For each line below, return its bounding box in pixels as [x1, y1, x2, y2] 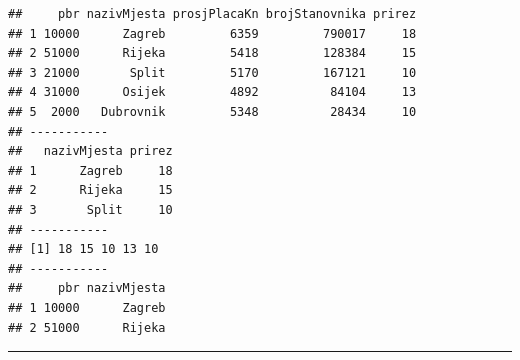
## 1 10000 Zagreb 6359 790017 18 [8, 26, 417, 41]
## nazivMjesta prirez [8, 144, 173, 159]
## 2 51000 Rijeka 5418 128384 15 [8, 46, 417, 61]
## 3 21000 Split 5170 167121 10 [8, 65, 417, 80]
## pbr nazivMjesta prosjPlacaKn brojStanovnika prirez [8, 7, 417, 21]
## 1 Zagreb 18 [8, 163, 173, 178]
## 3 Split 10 [8, 202, 173, 217]
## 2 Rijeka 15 [8, 183, 173, 198]
